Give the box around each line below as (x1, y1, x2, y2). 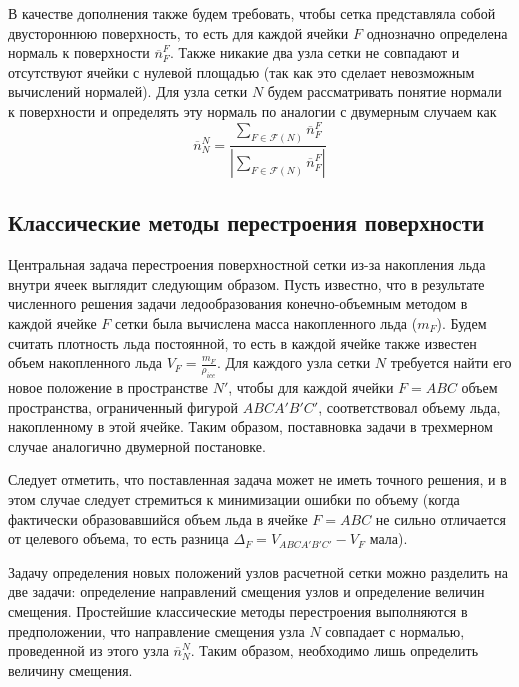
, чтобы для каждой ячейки (228, 376, 394, 397)
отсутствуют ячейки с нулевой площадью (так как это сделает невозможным (8, 61, 475, 82)
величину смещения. (8, 659, 133, 680)
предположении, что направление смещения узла (8, 620, 305, 641)
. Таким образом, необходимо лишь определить (190, 640, 479, 661)
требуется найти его (390, 352, 512, 373)
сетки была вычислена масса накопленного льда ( (114, 313, 418, 333)
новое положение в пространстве (8, 376, 208, 397)
